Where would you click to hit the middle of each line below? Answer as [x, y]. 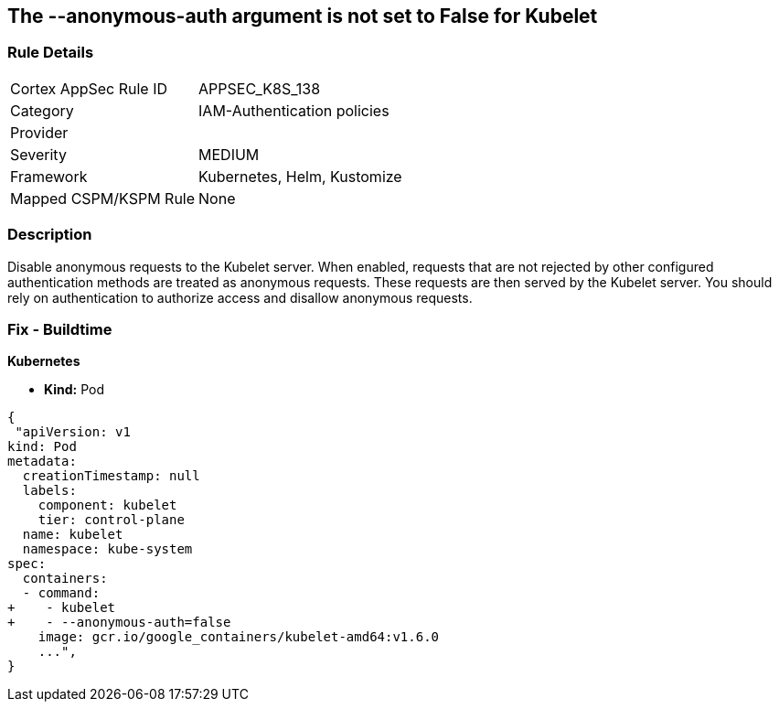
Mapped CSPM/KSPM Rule [103, 198]
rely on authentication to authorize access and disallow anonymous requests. [240, 297]
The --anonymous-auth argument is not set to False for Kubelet [303, 16]
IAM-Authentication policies [294, 110]
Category [42, 110]
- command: [61, 593]
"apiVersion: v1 [73, 432]
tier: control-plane [111, 520]
